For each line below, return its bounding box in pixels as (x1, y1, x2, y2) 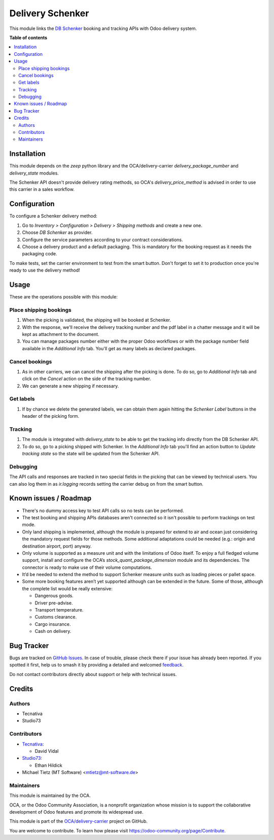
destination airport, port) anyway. (22, 543, 92, 549)
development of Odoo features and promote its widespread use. (9, 809, 144, 815)
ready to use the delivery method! (9, 267, 80, 274)
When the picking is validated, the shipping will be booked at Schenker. (22, 317, 171, 323)
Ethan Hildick (35, 762, 63, 768)
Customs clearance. (35, 614, 77, 620)
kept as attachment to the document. (22, 331, 99, 337)
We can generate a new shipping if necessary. (22, 383, 119, 389)
